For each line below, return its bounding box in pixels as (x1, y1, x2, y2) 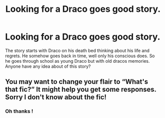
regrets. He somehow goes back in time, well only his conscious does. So (5, 53, 155, 59)
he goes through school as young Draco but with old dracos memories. (5, 58, 150, 64)
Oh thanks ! (5, 108, 34, 115)
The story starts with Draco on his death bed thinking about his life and (5, 47, 150, 53)
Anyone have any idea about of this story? (5, 63, 91, 69)
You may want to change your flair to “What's (5, 78, 148, 86)
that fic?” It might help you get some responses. (5, 85, 157, 94)
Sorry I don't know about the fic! (5, 93, 107, 102)
